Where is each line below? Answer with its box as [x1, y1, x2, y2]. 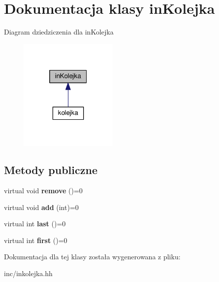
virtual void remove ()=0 [4, 185, 83, 196]
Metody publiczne [4, 162, 97, 177]
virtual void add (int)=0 [4, 202, 79, 212]
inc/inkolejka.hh [4, 268, 53, 278]
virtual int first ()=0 [4, 235, 67, 245]
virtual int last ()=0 [4, 218, 66, 229]
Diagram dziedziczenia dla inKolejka [4, 27, 114, 37]
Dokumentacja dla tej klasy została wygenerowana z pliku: [4, 251, 181, 262]
